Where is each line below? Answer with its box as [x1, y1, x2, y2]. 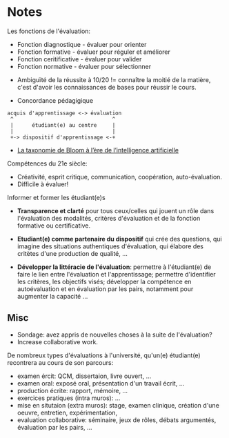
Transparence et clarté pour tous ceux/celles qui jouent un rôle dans [17, 206, 215, 215]
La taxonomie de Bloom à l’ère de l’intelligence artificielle [17, 146, 179, 154]
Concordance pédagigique [17, 96, 94, 104]
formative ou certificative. [17, 221, 91, 230]
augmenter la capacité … [17, 292, 88, 300]
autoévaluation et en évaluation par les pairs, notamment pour [17, 284, 194, 293]
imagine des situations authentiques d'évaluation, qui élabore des [17, 242, 204, 250]
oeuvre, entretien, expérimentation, [17, 408, 118, 417]
